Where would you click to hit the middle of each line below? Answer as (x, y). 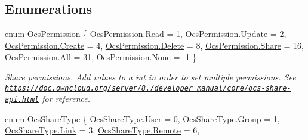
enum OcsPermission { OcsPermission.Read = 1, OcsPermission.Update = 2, (146, 34)
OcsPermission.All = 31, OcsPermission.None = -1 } (101, 57)
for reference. (66, 99)
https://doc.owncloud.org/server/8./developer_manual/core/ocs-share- (148, 88)
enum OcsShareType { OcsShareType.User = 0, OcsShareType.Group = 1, (142, 118)
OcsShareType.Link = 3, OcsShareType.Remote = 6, (102, 130)
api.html (22, 100)
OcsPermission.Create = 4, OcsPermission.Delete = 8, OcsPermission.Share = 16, (154, 45)
